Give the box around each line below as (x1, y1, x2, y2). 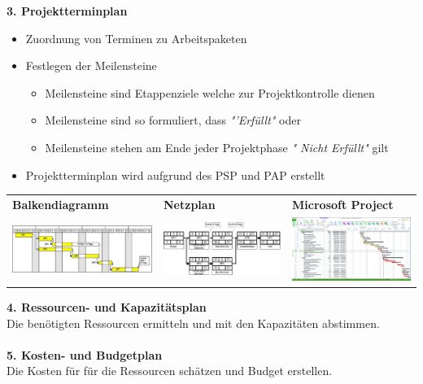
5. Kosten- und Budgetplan (7, 346, 163, 363)
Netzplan (164, 195, 216, 212)
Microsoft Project (292, 195, 394, 212)
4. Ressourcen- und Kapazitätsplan (7, 298, 207, 315)
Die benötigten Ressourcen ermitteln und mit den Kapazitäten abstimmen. (7, 314, 380, 331)
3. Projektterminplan (7, 2, 128, 19)
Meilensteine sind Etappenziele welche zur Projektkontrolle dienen (45, 84, 375, 101)
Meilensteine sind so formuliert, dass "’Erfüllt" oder (45, 111, 301, 129)
